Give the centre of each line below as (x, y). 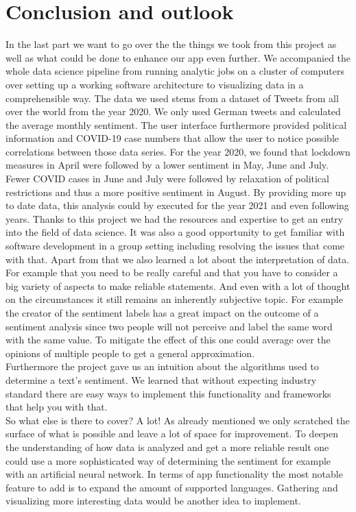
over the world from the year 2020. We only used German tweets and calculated (173, 111)
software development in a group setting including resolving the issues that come (175, 246)
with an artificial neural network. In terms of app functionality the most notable (174, 474)
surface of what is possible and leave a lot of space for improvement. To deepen (172, 434)
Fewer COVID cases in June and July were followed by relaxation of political (167, 179)
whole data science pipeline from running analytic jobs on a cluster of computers (175, 71)
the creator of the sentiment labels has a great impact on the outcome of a (162, 313)
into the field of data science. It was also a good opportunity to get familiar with (175, 232)
